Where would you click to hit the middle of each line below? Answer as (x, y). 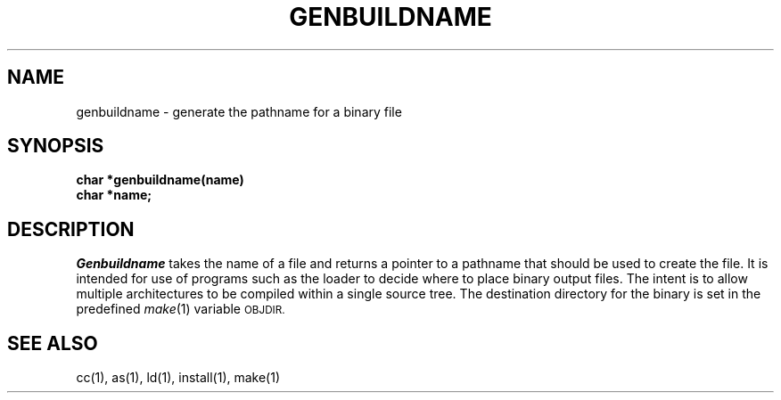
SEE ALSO (53, 343)
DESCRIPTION (71, 229)
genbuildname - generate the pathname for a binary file (239, 111)
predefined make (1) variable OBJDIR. (181, 309)
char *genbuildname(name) (160, 180)
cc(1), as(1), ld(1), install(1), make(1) (178, 378)
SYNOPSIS (56, 146)
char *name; (114, 195)
